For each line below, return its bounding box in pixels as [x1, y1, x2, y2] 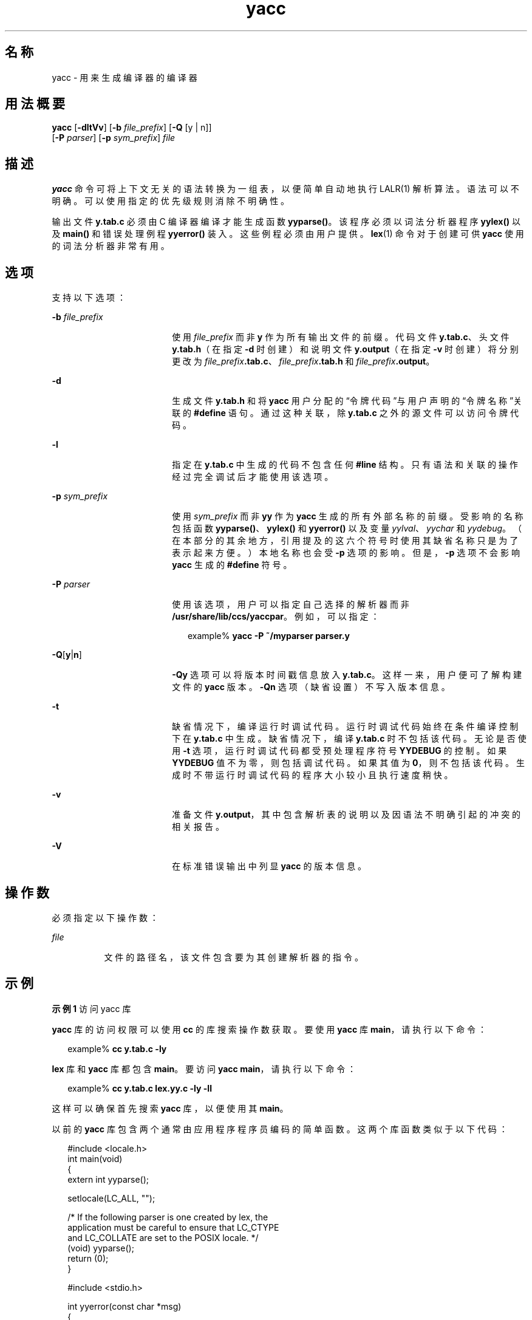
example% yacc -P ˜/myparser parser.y [188, 631, 350, 641]
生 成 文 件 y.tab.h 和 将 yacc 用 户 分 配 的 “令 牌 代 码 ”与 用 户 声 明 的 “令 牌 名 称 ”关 [172, 395, 522, 406]
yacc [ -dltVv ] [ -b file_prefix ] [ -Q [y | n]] [52, 122, 212, 133]
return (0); [67, 1253, 109, 1264]
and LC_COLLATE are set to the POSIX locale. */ [67, 1232, 259, 1243]
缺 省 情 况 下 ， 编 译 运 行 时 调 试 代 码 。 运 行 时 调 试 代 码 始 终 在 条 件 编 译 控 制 [172, 721, 519, 732]
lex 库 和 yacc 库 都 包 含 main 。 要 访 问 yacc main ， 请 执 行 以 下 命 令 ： [52, 1063, 356, 1074]
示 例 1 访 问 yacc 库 [52, 1003, 131, 1014]
